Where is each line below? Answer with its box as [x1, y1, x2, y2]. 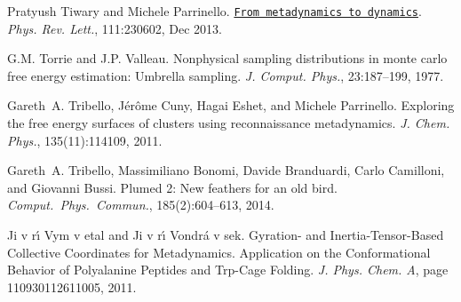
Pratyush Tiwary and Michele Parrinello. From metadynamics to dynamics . [7, 2, 422, 20]
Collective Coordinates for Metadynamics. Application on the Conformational [7, 242, 431, 261]
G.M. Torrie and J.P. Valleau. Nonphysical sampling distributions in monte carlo [7, 49, 448, 68]
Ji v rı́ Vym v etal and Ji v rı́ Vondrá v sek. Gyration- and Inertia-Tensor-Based [7, 226, 444, 243]
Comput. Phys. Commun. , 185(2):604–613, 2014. [7, 195, 274, 214]
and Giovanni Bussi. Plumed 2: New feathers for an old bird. [7, 178, 338, 196]
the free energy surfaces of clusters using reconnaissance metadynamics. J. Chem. [7, 114, 450, 132]
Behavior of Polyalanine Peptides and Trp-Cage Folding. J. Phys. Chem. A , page [7, 260, 449, 279]
